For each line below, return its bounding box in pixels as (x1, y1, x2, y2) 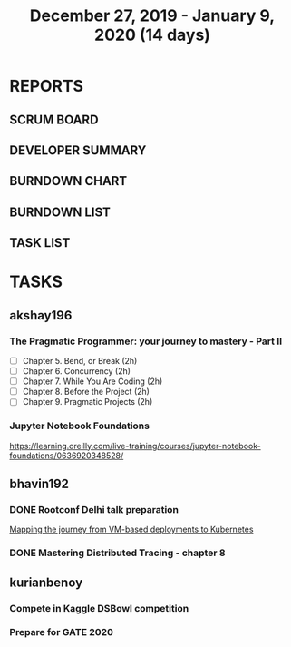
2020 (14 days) (93, 25, 211, 45)
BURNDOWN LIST (9, 204, 112, 220)
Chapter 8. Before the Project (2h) (22, 387, 150, 397)
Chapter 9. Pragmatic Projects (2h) (22, 397, 153, 407)
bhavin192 (9, 476, 70, 492)
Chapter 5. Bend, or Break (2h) (22, 356, 138, 367)
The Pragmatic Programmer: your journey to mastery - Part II (9, 335, 283, 348)
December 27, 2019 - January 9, (29, 5, 276, 26)
